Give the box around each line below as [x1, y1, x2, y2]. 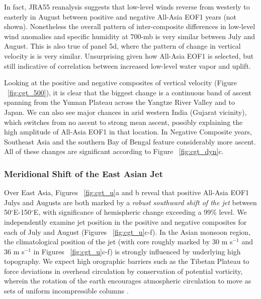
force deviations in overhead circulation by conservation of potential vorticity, [4, 265, 243, 276]
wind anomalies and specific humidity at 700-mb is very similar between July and [4, 31, 255, 41]
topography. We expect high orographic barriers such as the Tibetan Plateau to [4, 256, 249, 266]
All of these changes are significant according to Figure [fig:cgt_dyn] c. [4, 146, 224, 157]
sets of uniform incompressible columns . [4, 285, 129, 296]
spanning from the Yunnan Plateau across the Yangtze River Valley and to [4, 97, 235, 107]
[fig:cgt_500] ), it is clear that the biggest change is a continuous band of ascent [8, 87, 251, 97]
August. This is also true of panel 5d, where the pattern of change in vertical [4, 41, 241, 51]
